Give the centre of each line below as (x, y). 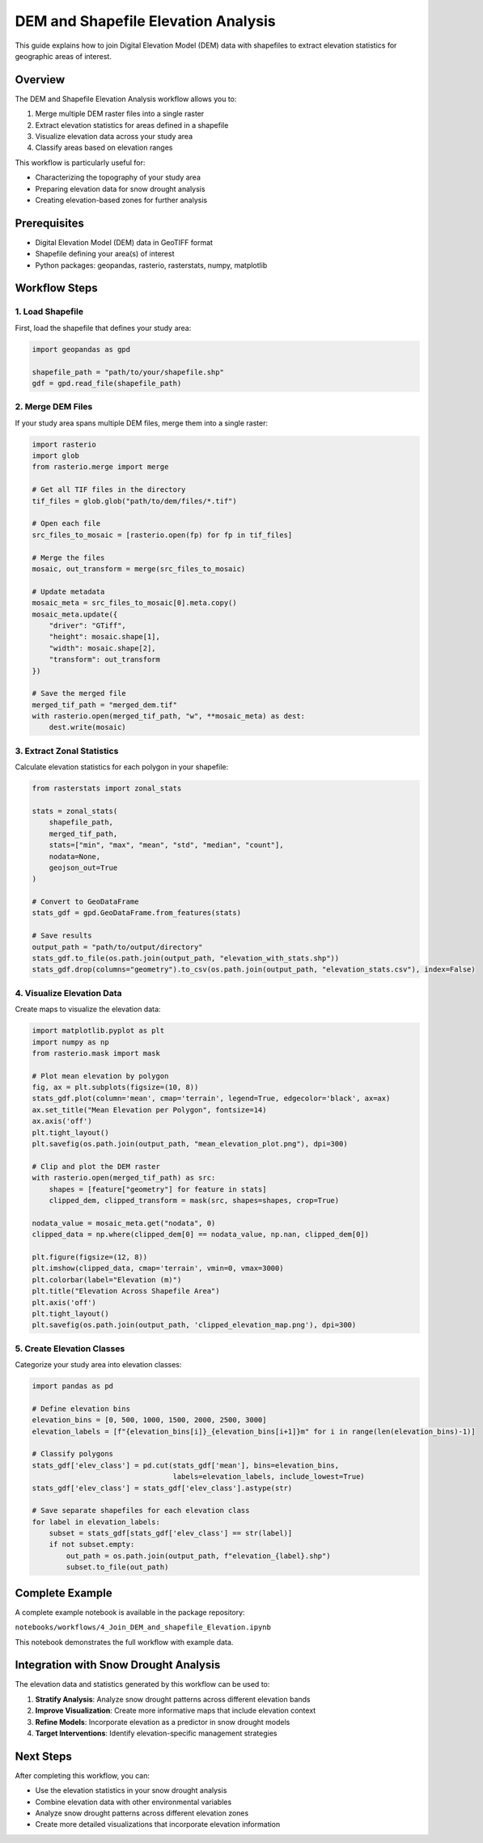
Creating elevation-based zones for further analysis (121, 200)
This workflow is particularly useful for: (80, 163)
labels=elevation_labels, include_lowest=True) (269, 1477)
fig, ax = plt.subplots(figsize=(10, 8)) (115, 1087)
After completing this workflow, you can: (82, 1775)
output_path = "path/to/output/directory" (117, 947)
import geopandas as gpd (81, 349)
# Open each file (66, 523)
